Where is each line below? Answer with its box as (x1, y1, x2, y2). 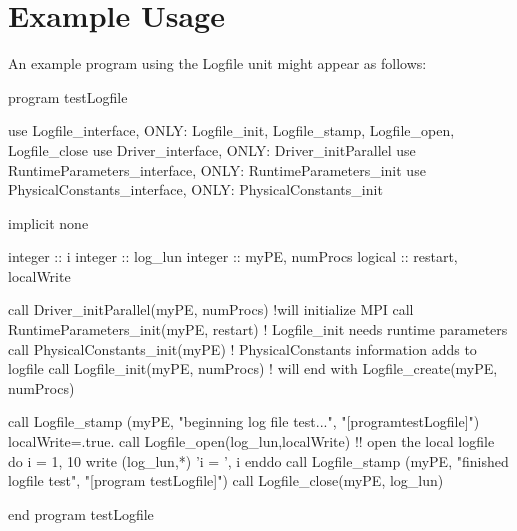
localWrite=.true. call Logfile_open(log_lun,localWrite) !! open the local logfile (8, 431, 495, 452)
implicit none (8, 212, 89, 233)
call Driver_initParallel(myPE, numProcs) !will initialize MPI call (8, 299, 414, 320)
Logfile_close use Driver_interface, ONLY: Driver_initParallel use (8, 139, 416, 160)
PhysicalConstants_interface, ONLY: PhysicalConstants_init (8, 179, 383, 200)
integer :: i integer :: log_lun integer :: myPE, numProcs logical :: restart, (8, 246, 458, 267)
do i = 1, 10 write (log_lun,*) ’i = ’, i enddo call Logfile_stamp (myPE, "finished (8, 450, 509, 471)
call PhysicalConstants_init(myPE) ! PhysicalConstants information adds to (8, 338, 477, 359)
